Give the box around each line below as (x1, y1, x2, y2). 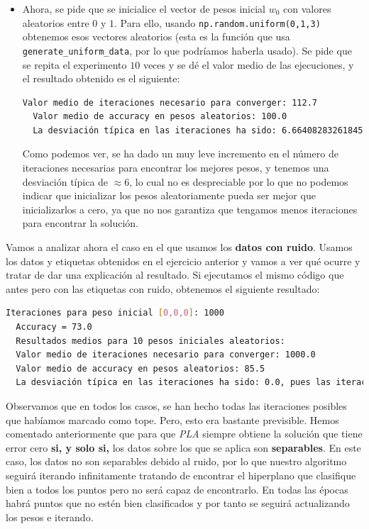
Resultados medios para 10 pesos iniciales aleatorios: (16, 335, 285, 346)
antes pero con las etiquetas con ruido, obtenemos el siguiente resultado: (6, 281, 320, 296)
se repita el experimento (22, 57, 127, 72)
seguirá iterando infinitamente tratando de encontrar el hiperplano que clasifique (6, 467, 356, 482)
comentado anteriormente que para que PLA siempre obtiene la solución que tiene (6, 426, 363, 441)
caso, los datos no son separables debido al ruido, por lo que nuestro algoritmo (6, 454, 347, 469)
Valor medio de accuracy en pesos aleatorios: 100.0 (33, 111, 287, 122)
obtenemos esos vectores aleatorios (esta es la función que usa (22, 29, 290, 44)
